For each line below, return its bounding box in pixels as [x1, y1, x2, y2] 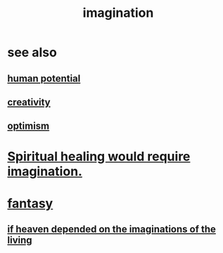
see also [7, 44, 58, 60]
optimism [7, 120, 50, 132]
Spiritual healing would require [7, 148, 191, 164]
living [7, 234, 33, 247]
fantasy [7, 195, 53, 212]
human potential [7, 72, 81, 84]
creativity [7, 96, 51, 108]
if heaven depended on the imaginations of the [7, 223, 217, 235]
